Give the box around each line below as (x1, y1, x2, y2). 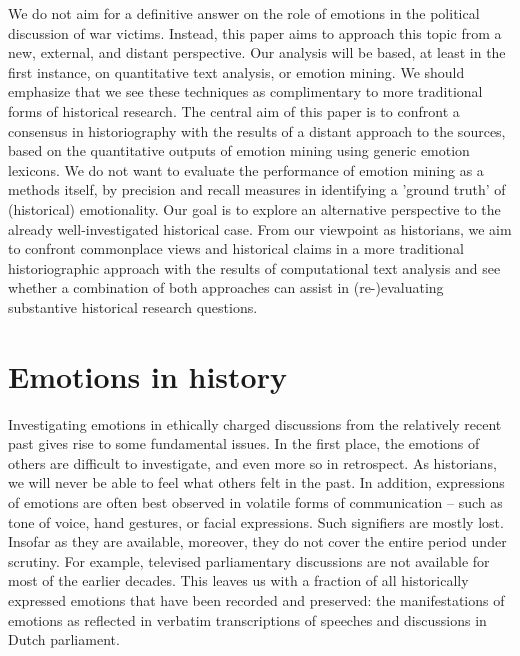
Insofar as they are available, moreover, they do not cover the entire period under (8, 531, 507, 552)
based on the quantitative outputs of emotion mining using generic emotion (8, 140, 470, 161)
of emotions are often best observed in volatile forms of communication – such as (8, 492, 503, 512)
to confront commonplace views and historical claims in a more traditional (8, 238, 464, 259)
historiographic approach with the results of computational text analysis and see (8, 257, 501, 278)
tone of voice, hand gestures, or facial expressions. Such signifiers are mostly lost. (8, 511, 504, 532)
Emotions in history (8, 355, 287, 396)
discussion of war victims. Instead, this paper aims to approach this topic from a (8, 22, 502, 43)
